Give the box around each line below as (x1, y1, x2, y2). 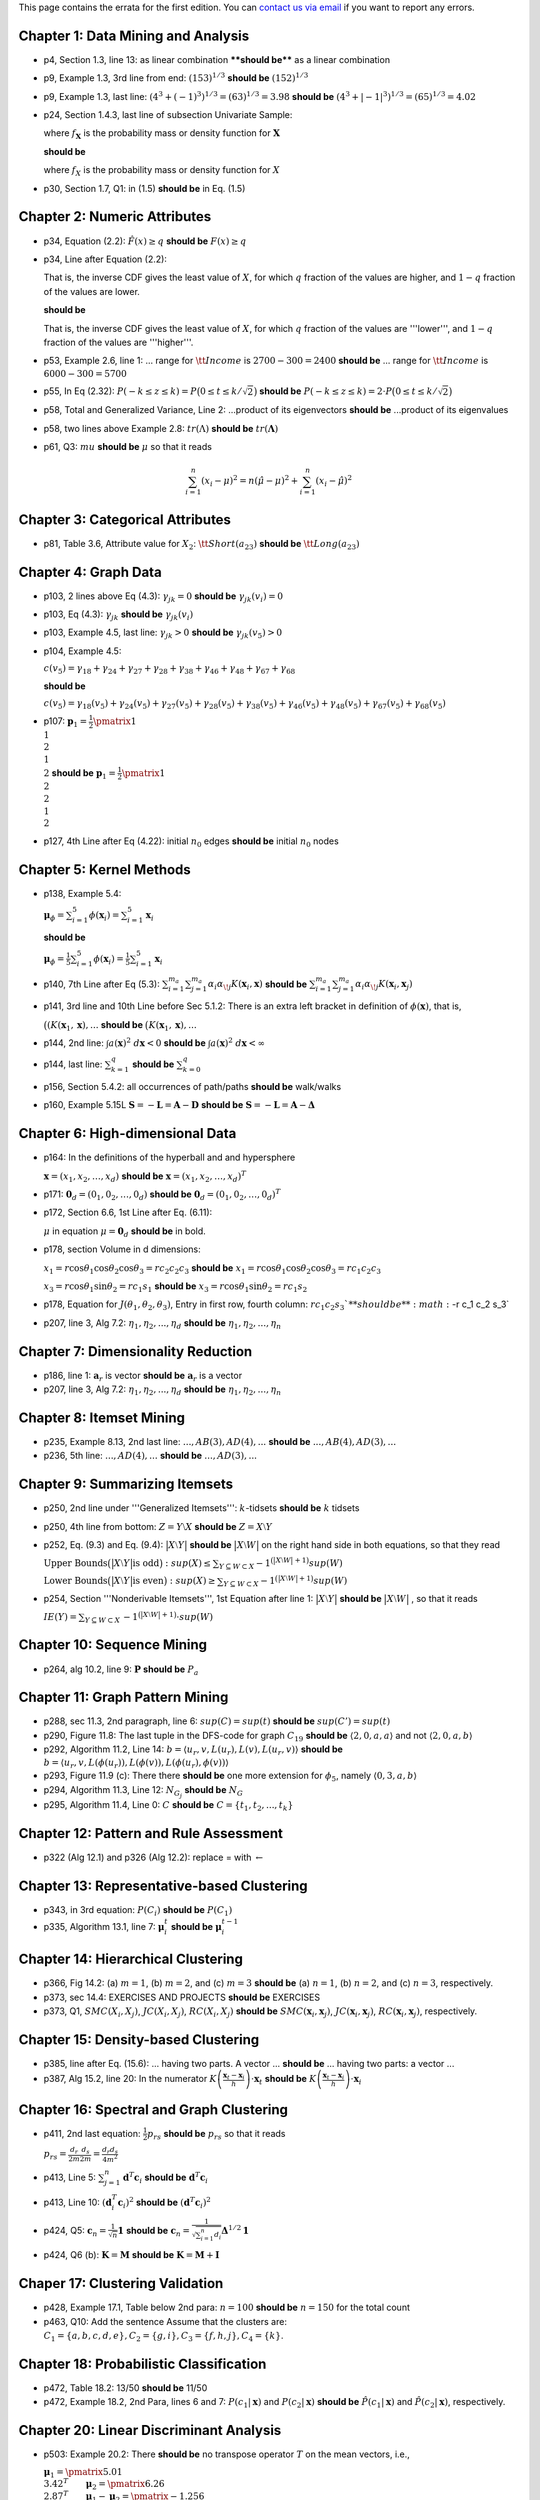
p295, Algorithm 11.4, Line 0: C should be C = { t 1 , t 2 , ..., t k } (43, 1798, 294, 1813)
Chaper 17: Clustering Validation (18, 2275, 224, 2292)
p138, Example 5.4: (43, 887, 122, 899)
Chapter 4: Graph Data (18, 563, 162, 580)
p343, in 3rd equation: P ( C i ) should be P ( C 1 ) (43, 1903, 233, 1918)
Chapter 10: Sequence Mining (18, 1636, 208, 1654)
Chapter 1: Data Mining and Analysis (18, 27, 250, 44)
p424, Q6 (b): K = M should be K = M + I (43, 2249, 220, 2261)
